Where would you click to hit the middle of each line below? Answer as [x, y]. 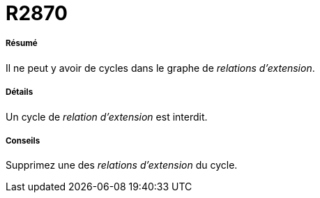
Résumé [22, 44]
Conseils [23, 140]
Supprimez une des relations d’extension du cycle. [122, 165]
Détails [20, 92]
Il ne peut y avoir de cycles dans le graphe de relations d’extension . [160, 68]
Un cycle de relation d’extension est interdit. [107, 116]
